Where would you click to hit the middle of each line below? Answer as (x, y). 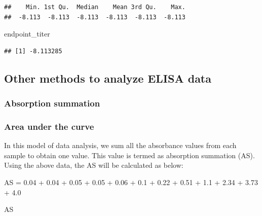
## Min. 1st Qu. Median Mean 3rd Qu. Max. (95, 7)
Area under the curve (49, 126)
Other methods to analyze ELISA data (108, 78)
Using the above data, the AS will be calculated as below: (94, 165)
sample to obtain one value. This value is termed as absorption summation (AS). (129, 155)
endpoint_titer (27, 34)
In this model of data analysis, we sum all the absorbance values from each (120, 145)
